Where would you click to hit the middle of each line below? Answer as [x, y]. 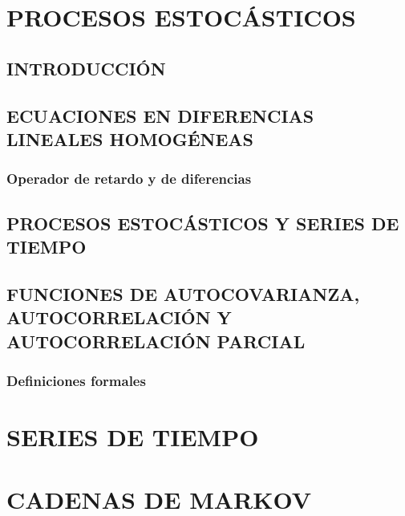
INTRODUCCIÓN [86, 68]
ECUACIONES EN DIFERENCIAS [160, 115]
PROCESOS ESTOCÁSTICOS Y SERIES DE [203, 223]
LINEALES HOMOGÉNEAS [130, 138]
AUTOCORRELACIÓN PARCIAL [156, 341]
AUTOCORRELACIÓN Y [119, 317]
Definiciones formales [76, 380]
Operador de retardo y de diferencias [129, 179]
